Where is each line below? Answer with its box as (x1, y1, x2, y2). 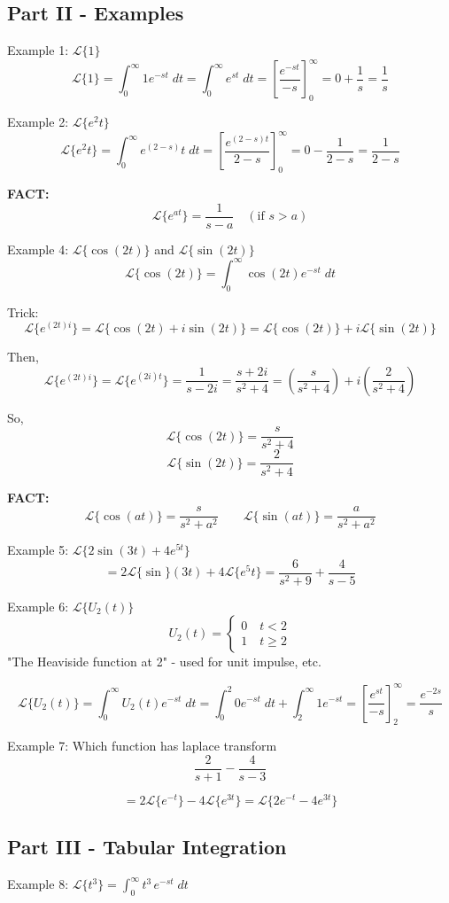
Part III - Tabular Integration (7, 833, 287, 860)
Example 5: (7, 541, 69, 559)
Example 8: (7, 875, 69, 893)
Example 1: (7, 41, 69, 59)
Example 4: (7, 239, 69, 258)
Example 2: (7, 113, 69, 131)
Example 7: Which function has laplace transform (7, 736, 277, 755)
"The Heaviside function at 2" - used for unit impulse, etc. (7, 652, 321, 671)
